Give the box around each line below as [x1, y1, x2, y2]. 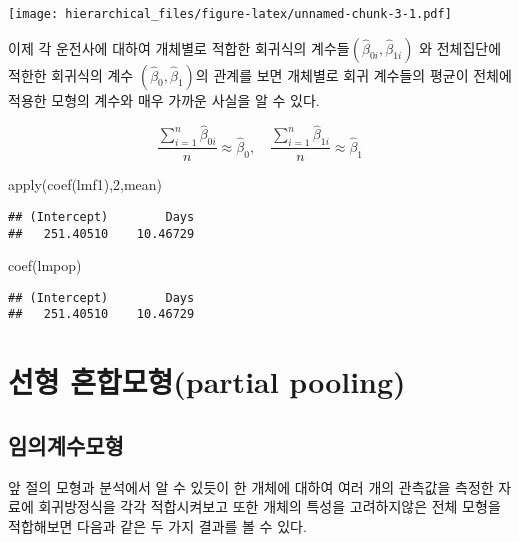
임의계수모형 [8, 429, 124, 460]
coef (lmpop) [8, 255, 82, 276]
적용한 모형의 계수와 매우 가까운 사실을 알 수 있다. [8, 89, 320, 110]
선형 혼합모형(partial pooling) [8, 361, 406, 402]
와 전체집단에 [419, 37, 502, 58]
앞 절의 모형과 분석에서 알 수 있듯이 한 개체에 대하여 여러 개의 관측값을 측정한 [8, 476, 494, 497]
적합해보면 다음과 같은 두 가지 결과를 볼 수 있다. [8, 515, 307, 536]
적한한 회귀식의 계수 [8, 64, 134, 85]
